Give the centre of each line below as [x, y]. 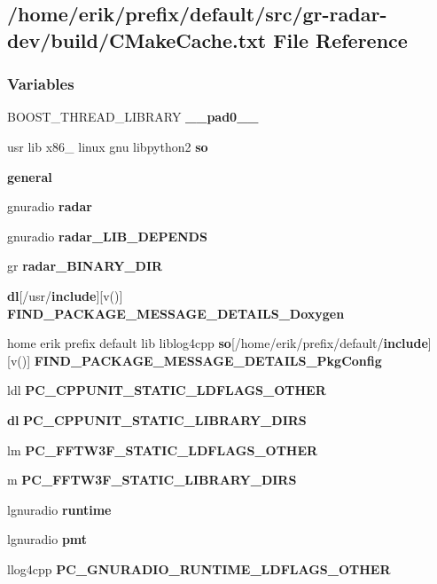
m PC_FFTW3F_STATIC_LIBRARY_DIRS [152, 480]
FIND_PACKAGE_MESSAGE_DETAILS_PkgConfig [208, 360]
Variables [41, 84]
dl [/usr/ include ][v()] [65, 295]
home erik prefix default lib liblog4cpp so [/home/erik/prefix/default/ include [218, 343]
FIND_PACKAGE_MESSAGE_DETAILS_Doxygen [176, 313]
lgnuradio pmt [47, 539]
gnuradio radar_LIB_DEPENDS [107, 236]
